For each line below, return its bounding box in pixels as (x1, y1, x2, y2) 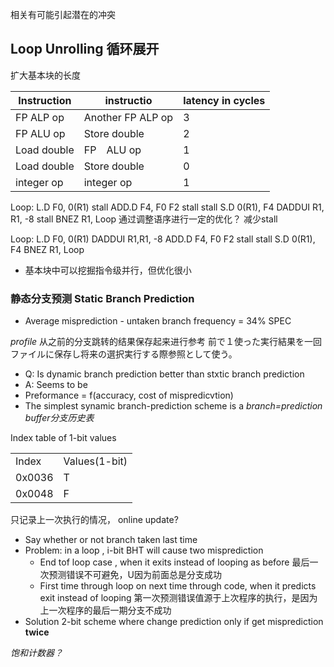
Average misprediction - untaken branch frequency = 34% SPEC (24, 315, 292, 327)
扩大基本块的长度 (10, 69, 81, 81)
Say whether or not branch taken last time (24, 534, 198, 546)
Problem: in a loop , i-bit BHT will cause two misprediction (24, 544, 264, 557)
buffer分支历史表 (24, 412, 95, 424)
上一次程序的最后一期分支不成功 (39, 604, 172, 617)
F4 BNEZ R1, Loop (10, 243, 85, 255)
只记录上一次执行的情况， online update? (10, 514, 179, 526)
